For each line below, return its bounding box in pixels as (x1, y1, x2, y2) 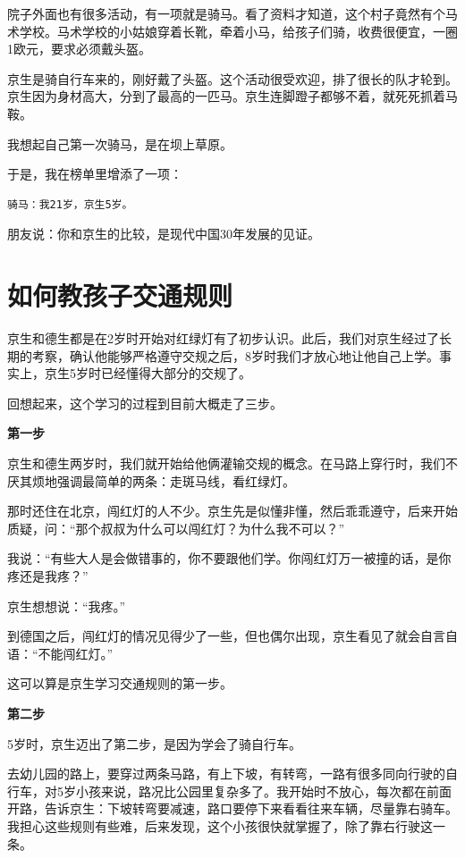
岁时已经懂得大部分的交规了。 (75, 364, 251, 383)
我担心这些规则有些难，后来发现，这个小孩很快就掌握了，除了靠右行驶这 (7, 816, 433, 835)
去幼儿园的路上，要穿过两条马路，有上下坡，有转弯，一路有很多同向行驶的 (7, 764, 445, 783)
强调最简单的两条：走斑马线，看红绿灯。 (56, 471, 295, 490)
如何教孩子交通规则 (7, 277, 233, 314)
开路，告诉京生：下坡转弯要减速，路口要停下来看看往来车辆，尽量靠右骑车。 (7, 799, 458, 818)
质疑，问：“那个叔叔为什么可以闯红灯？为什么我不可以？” (7, 518, 345, 537)
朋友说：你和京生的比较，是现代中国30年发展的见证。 (7, 224, 320, 243)
